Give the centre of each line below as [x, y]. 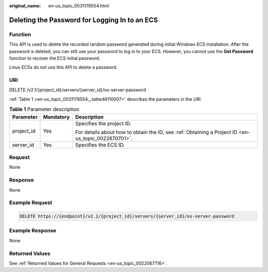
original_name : [25, 6]
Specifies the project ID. [103, 123]
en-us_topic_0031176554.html [79, 6]
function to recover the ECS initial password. [55, 58]
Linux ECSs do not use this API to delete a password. [63, 68]
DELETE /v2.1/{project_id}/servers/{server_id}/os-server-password [78, 90]
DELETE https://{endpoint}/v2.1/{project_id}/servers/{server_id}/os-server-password [127, 216]
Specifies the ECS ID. [100, 145]
